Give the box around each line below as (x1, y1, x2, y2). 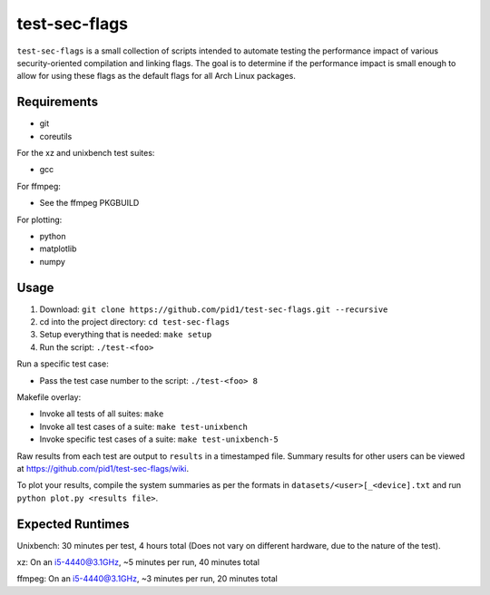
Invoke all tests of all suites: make (39, 408, 164, 419)
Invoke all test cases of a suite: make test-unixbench (39, 421, 249, 432)
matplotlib (39, 243, 77, 254)
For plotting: (16, 214, 63, 225)
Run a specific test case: (16, 358, 109, 369)
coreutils (39, 131, 73, 141)
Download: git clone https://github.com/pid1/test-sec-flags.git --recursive (39, 304, 388, 315)
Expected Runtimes (16, 516, 131, 532)
